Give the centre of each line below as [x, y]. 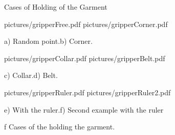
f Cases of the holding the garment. [60, 127]
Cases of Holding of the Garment [56, 7]
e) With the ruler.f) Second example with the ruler [84, 109]
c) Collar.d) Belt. [31, 75]
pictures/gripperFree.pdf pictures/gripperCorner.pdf [86, 24]
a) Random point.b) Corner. [48, 41]
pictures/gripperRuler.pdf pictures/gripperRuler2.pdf [87, 92]
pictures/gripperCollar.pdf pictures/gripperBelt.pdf [85, 58]
